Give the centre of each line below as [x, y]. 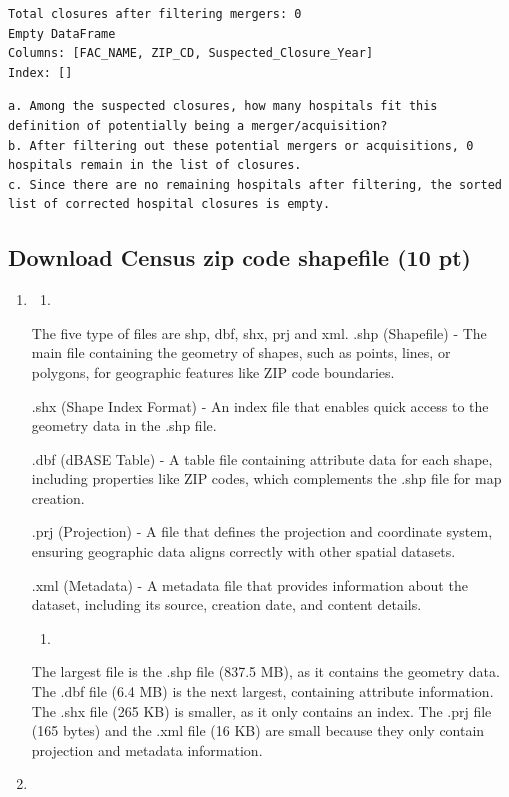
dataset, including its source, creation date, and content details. [226, 604]
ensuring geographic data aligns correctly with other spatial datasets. [243, 551]
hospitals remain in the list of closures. [155, 165]
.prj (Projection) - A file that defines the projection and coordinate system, [262, 531]
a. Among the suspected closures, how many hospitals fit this [223, 106]
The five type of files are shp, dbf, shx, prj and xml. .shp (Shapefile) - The [259, 332]
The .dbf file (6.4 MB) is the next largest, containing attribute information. [262, 691]
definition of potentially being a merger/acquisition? [198, 125]
